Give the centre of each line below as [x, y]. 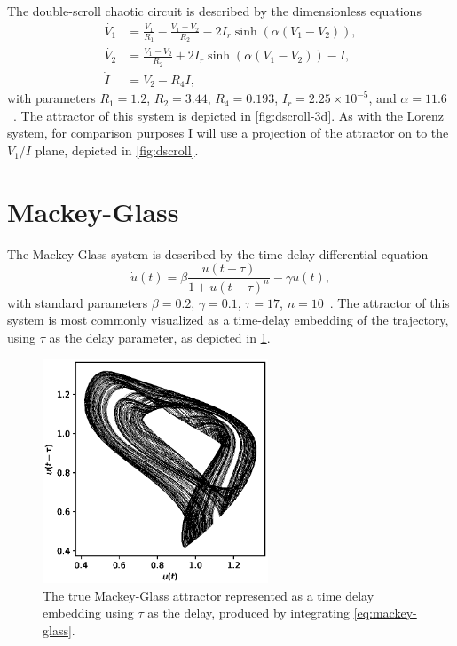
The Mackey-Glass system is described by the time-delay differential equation [218, 253]
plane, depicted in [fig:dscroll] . [117, 150]
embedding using [88, 613]
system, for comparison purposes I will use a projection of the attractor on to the [228, 133]
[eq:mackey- [385, 613]
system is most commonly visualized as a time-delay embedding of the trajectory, [228, 320]
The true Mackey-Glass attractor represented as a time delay [209, 595]
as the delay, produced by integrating [248, 613]
